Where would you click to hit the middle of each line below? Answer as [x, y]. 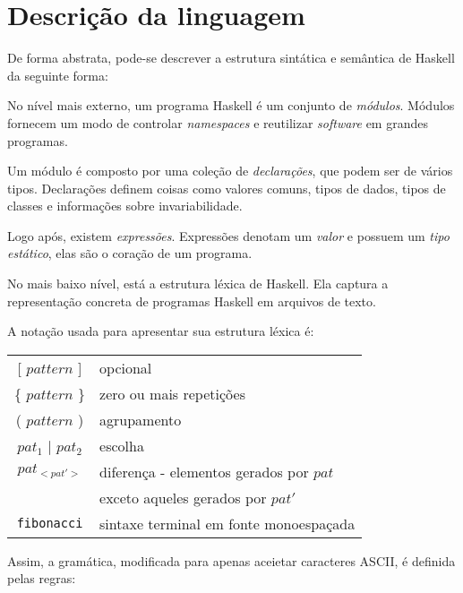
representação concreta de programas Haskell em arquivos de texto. [192, 301]
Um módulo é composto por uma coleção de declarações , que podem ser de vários [230, 171]
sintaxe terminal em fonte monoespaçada [227, 523]
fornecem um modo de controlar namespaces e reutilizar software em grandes [218, 122]
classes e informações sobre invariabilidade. [125, 206]
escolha [122, 445]
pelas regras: [42, 578]
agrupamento [141, 419]
